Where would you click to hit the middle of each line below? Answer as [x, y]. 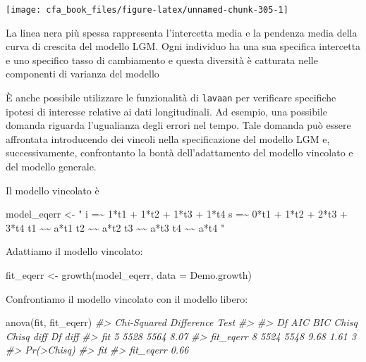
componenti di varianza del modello [83, 74]
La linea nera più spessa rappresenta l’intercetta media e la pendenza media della [182, 32]
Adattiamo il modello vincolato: [74, 251]
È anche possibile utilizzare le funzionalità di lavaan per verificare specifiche [171, 98]
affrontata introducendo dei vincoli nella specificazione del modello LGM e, [168, 138]
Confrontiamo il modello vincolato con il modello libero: [127, 298]
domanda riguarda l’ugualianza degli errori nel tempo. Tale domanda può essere [178, 125]
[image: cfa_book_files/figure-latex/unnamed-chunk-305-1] [147, 10]
